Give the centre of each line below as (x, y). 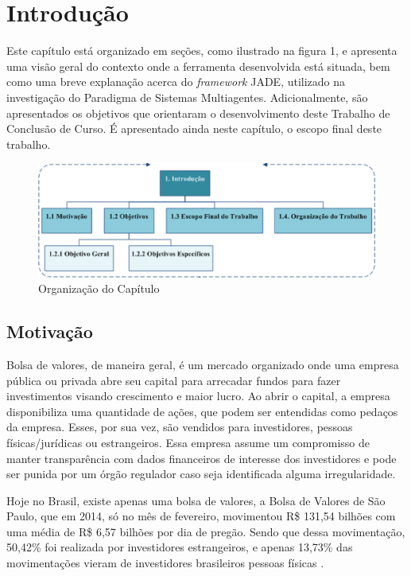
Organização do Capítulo (99, 288)
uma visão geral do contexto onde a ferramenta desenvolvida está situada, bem (198, 66)
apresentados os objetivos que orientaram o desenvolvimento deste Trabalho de (198, 113)
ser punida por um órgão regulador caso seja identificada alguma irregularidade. (201, 474)
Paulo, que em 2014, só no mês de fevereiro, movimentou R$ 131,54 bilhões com (201, 516)
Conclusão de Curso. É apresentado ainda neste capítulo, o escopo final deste (194, 128)
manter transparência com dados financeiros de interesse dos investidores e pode (202, 458)
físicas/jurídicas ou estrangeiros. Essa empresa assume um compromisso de (188, 442)
